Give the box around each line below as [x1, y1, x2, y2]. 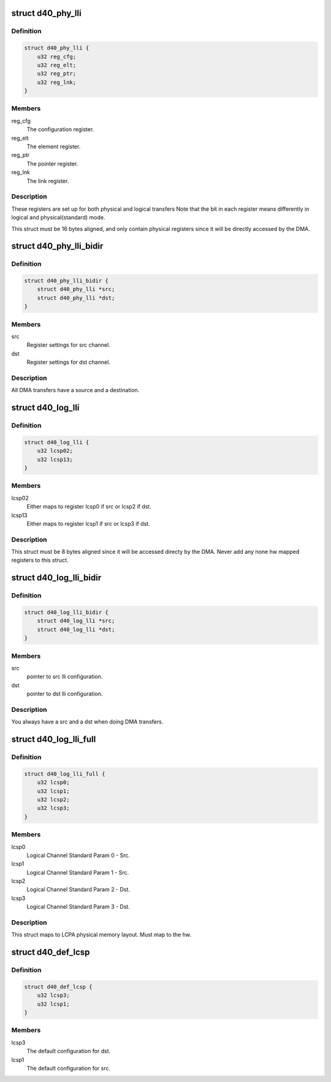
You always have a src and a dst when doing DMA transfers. [11, 718, 164, 725]
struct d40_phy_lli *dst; [37, 294, 115, 301]
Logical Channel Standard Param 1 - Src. [26, 869, 129, 876]
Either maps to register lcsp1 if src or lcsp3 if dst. [26, 520, 150, 527]
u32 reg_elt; [37, 61, 77, 69]
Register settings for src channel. [26, 341, 110, 349]
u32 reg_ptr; [37, 70, 77, 77]
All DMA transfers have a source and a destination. [11, 387, 140, 394]
